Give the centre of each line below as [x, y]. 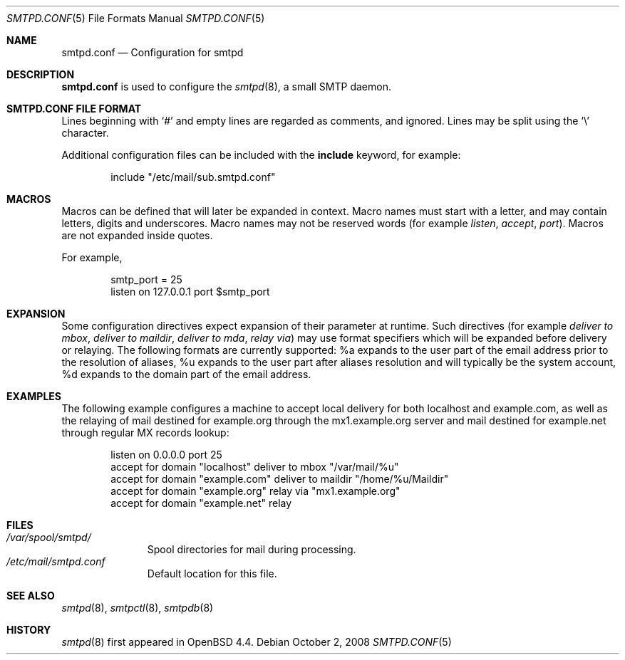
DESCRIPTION [41, 74]
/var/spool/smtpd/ [49, 537]
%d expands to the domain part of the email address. [186, 374]
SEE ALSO [31, 596]
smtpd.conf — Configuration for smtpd [153, 52]
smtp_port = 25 [146, 279]
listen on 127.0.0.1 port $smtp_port [190, 292]
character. [85, 133]
